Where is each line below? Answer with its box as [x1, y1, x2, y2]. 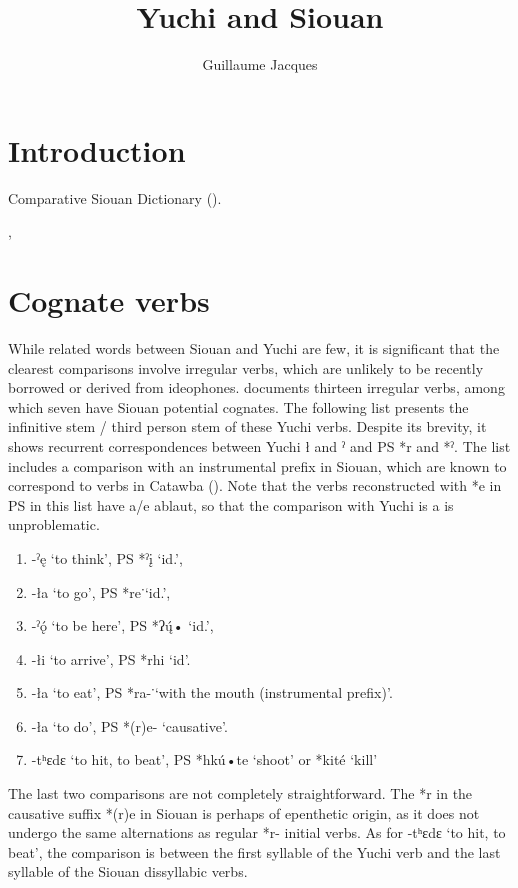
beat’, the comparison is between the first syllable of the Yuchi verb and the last [8, 841, 501, 862]
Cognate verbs [8, 280, 210, 321]
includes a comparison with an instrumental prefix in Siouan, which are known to [8, 455, 507, 476]
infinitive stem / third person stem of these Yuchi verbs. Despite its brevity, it [8, 416, 487, 437]
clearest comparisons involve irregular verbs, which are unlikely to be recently [8, 357, 484, 378]
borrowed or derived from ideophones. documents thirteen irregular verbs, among [8, 377, 505, 398]
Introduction [8, 129, 186, 170]
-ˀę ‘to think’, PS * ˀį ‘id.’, [31, 547, 183, 568]
